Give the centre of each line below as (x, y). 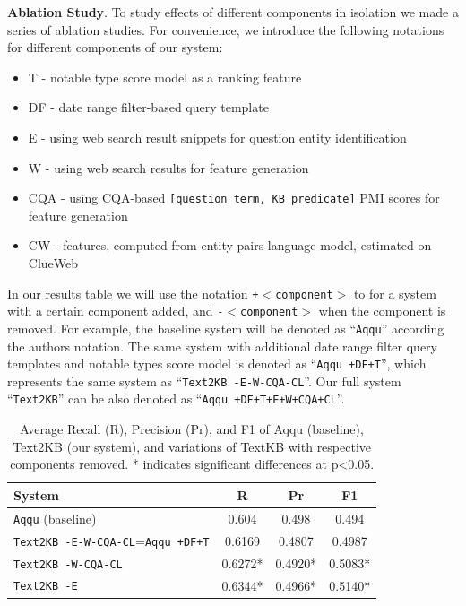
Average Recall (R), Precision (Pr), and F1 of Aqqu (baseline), (192, 429)
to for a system (395, 293)
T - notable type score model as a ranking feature (165, 77)
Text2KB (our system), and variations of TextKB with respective (192, 446)
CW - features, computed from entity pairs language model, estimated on (230, 245)
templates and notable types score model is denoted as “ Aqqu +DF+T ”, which (217, 364)
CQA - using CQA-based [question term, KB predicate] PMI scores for (234, 198)
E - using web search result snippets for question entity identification (217, 137)
